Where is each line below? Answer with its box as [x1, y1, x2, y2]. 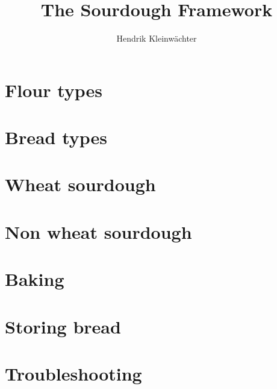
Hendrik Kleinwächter [116, 32, 197, 45]
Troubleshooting [5, 361, 142, 385]
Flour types [5, 77, 103, 102]
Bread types [5, 125, 108, 150]
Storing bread [5, 314, 121, 338]
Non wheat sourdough [5, 219, 192, 244]
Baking [5, 267, 64, 291]
